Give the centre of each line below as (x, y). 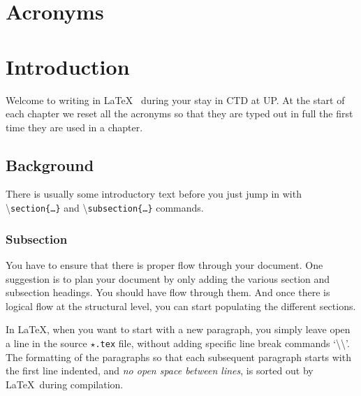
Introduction (68, 66)
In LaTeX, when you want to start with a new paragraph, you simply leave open (178, 329)
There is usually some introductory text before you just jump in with (154, 194)
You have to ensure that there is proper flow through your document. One (164, 264)
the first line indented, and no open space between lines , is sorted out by (160, 371)
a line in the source (46, 343)
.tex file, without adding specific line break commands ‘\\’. (222, 343)
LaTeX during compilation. (65, 384)
